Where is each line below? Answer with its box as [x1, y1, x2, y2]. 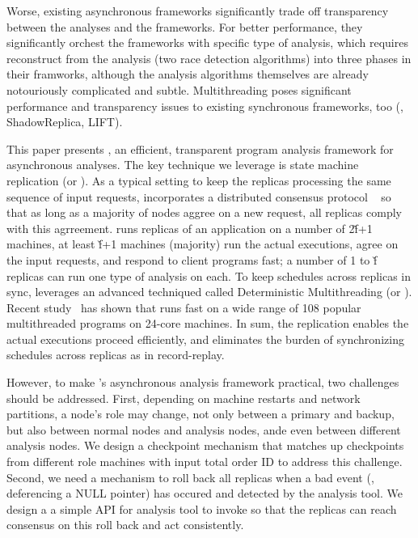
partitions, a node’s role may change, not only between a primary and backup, [6, 405, 395, 422]
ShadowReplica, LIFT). [6, 113, 123, 130]
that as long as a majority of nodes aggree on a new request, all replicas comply [6, 204, 402, 221]
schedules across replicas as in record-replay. [6, 346, 225, 363]
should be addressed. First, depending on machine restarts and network [6, 389, 361, 406]
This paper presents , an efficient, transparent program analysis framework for [6, 140, 394, 157]
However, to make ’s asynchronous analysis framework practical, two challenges [6, 374, 399, 391]
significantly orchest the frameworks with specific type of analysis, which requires [6, 34, 408, 51]
